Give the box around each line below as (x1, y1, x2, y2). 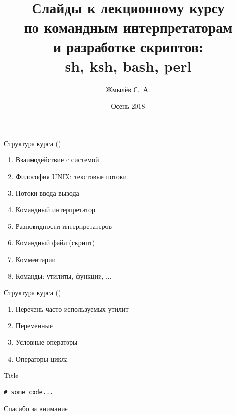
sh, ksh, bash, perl (65, 55, 192, 75)
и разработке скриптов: (53, 36, 203, 56)
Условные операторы (15, 337, 78, 347)
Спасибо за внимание (4, 403, 68, 414)
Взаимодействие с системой (15, 154, 99, 165)
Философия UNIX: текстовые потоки (15, 171, 127, 182)
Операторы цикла (15, 353, 68, 364)
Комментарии (15, 254, 56, 264)
